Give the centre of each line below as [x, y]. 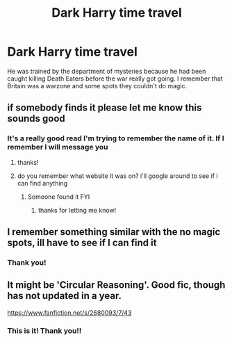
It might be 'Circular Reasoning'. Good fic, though [116, 285]
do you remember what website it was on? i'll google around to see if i [117, 176]
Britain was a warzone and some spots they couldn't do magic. [97, 85]
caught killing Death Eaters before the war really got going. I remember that [115, 79]
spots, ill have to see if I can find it [82, 243]
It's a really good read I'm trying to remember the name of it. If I [116, 138]
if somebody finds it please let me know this [105, 108]
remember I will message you [58, 147]
